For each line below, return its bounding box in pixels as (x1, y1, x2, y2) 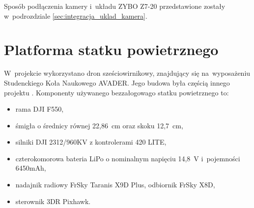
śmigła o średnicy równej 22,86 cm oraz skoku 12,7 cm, (15, 120, 183, 130)
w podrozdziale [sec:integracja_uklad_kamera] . (4, 10, 147, 21)
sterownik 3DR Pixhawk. (15, 196, 91, 206)
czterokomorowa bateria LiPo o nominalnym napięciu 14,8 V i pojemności (15, 153, 240, 163)
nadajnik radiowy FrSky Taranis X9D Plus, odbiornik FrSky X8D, (15, 179, 215, 190)
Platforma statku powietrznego (4, 39, 219, 59)
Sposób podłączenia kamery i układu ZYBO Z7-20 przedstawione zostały (4, 1, 226, 11)
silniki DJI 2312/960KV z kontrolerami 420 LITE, (15, 137, 167, 147)
